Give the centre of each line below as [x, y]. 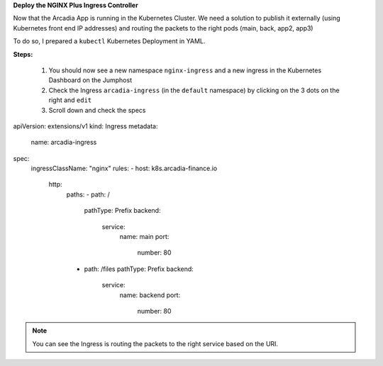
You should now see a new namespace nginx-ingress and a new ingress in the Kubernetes [185, 70]
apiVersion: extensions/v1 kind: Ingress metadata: [85, 126]
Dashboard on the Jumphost [90, 80]
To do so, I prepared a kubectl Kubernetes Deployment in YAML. [109, 41]
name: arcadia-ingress [64, 143]
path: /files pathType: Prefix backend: [139, 269]
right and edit [70, 100]
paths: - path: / [88, 194]
